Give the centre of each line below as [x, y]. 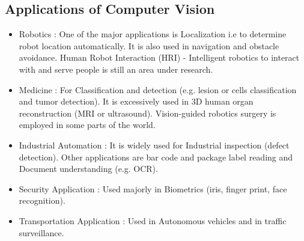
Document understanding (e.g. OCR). [88, 169]
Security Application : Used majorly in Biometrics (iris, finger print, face [153, 188]
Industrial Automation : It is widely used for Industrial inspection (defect [154, 145]
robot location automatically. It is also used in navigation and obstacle [149, 45]
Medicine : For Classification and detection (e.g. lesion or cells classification [158, 89]
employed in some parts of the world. [87, 125]
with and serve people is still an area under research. [116, 69]
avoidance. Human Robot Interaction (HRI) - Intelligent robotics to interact [159, 57]
